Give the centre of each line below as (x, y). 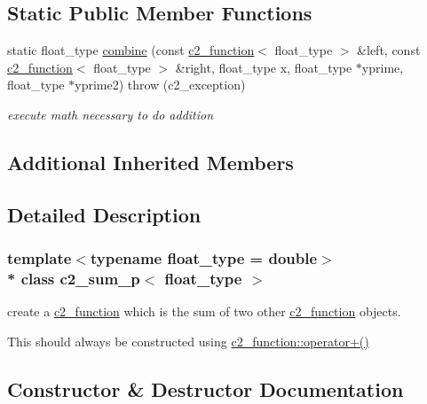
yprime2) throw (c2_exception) (160, 85)
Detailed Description (104, 214)
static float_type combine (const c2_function (131, 50)
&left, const (389, 50)
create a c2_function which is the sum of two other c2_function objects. (204, 311)
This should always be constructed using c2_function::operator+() (188, 341)
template (40, 258)
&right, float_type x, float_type (264, 67)
